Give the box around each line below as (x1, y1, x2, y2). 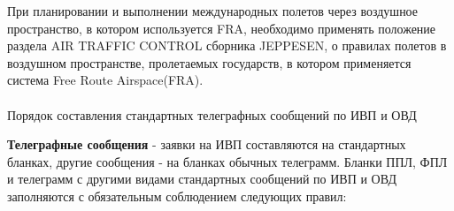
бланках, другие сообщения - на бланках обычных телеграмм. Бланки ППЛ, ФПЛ (7, 152, 448, 170)
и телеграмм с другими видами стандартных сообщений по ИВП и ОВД (7, 170, 397, 188)
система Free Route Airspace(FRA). (7, 71, 204, 89)
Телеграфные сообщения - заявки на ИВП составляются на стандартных (7, 135, 406, 154)
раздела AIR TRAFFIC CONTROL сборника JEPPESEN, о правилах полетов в (7, 36, 447, 55)
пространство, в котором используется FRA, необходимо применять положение (7, 19, 436, 37)
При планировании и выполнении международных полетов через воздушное (7, 2, 419, 19)
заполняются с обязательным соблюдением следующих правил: (7, 186, 347, 205)
